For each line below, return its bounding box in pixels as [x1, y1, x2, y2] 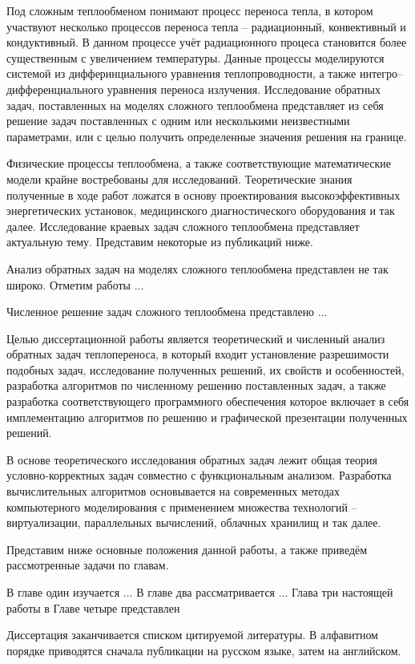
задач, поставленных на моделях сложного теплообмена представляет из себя [6, 96, 384, 113]
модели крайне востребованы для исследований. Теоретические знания [6, 170, 353, 187]
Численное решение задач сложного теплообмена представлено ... [6, 303, 328, 320]
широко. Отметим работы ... [6, 276, 144, 293]
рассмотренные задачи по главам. [6, 557, 169, 573]
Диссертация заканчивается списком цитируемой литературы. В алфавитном [6, 626, 378, 643]
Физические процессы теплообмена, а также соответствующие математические [6, 155, 392, 172]
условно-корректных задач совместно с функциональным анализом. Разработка [6, 467, 392, 484]
